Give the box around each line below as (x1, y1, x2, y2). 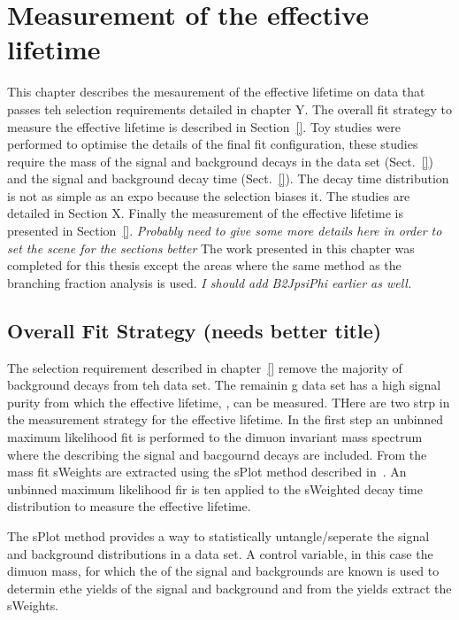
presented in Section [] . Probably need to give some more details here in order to (7, 221, 442, 240)
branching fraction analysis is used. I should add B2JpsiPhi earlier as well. (7, 273, 412, 291)
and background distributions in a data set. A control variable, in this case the (7, 544, 433, 562)
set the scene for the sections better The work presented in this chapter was (7, 238, 415, 257)
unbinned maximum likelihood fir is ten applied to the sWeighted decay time (7, 479, 423, 498)
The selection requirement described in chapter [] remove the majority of (7, 358, 402, 376)
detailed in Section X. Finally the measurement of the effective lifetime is (7, 204, 403, 222)
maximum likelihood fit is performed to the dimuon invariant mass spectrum (7, 428, 423, 446)
